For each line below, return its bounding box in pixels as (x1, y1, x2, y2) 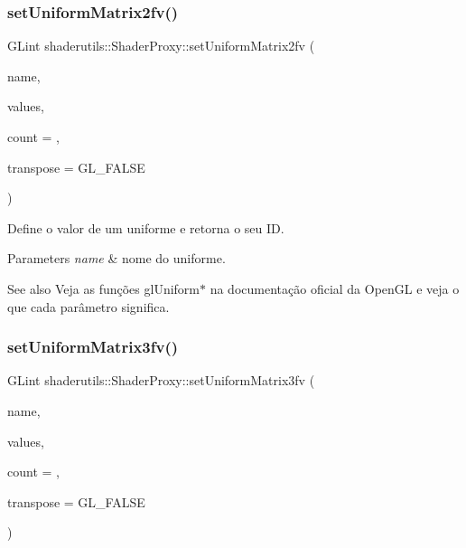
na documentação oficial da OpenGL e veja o (210, 279, 460, 298)
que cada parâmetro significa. (7, 297, 170, 316)
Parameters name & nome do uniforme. (7, 249, 226, 268)
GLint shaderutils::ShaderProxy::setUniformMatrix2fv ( (7, 36, 315, 55)
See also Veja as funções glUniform (7, 279, 200, 298)
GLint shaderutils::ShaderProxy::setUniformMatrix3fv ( (7, 371, 315, 390)
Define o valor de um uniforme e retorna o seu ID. (7, 218, 284, 237)
